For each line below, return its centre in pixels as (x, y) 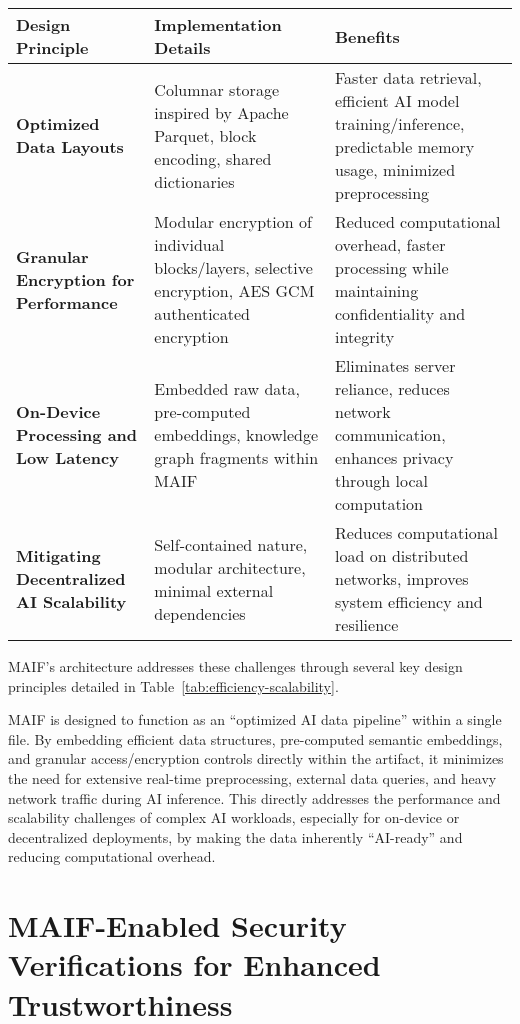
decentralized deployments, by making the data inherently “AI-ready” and (235, 836)
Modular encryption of (233, 221)
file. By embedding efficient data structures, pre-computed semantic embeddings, (255, 738)
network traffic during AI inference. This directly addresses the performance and (254, 797)
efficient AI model (397, 100)
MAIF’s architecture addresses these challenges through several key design (235, 666)
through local (381, 480)
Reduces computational (416, 532)
